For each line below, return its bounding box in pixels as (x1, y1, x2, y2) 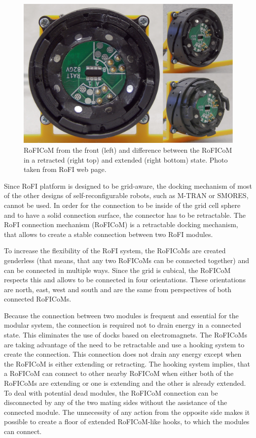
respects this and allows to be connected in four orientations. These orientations (4, 274, 246, 285)
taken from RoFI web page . (24, 164, 107, 174)
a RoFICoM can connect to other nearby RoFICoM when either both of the (4, 368, 234, 378)
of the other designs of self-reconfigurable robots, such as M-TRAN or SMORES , (4, 190, 249, 201)
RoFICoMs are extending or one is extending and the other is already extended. (4, 378, 246, 388)
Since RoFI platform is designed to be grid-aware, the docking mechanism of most (4, 180, 252, 191)
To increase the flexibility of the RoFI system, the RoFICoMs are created (4, 245, 226, 256)
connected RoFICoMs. (4, 294, 72, 304)
